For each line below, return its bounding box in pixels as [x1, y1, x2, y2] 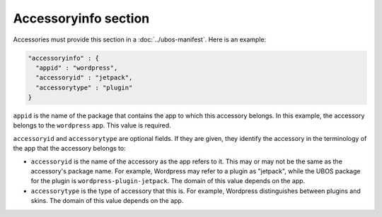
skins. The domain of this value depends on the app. [30, 197, 184, 205]
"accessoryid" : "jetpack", [35, 74, 133, 82]
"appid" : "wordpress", [35, 63, 118, 72]
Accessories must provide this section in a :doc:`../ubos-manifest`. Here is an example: [13, 35, 267, 44]
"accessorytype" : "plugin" [35, 83, 133, 92]
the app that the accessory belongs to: [13, 144, 127, 153]
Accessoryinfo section [13, 11, 150, 26]
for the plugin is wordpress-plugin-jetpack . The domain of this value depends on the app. [30, 177, 306, 185]
